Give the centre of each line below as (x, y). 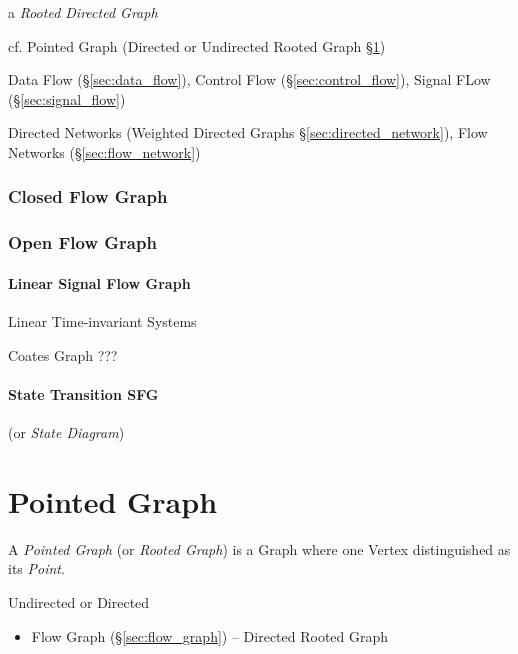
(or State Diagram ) (66, 432)
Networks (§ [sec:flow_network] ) (104, 151)
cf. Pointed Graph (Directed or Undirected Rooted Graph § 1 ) (197, 45)
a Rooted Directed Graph (83, 12)
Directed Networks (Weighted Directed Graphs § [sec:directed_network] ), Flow (248, 132)
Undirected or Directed (79, 601)
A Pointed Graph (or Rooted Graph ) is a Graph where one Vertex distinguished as (259, 548)
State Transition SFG (83, 393)
